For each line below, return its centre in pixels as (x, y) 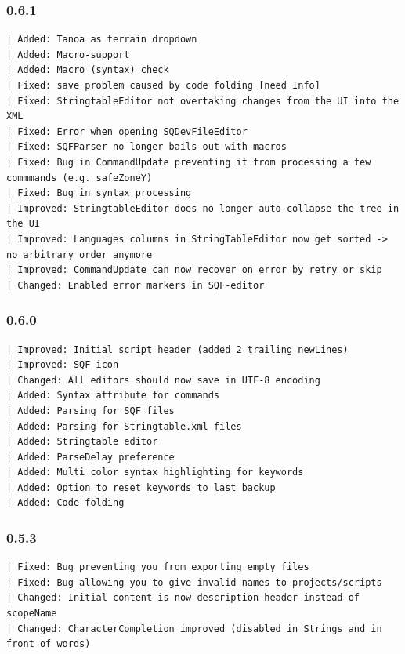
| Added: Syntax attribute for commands (113, 396)
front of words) (49, 644)
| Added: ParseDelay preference (90, 457)
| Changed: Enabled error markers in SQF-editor (136, 285)
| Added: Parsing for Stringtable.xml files (124, 426)
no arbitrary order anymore (80, 254)
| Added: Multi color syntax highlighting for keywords (155, 472)
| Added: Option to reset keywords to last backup (141, 487)
